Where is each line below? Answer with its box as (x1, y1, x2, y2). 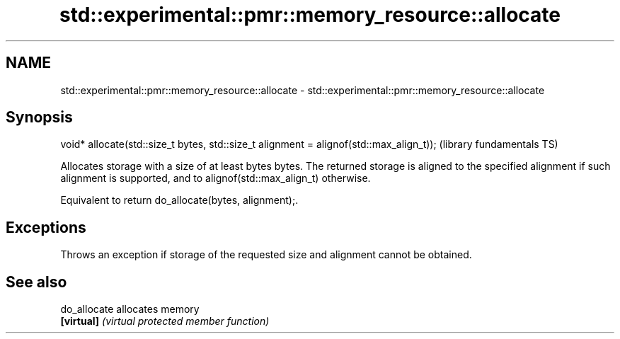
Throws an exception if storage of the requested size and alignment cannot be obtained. (60, 248, 472, 261)
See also (6, 272, 67, 291)
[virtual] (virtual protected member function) (60, 315, 270, 328)
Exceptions (6, 218, 86, 236)
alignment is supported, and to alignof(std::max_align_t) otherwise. (60, 172, 371, 185)
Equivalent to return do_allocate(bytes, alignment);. (60, 194, 299, 207)
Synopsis (6, 108, 73, 127)
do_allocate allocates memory (60, 303, 200, 316)
